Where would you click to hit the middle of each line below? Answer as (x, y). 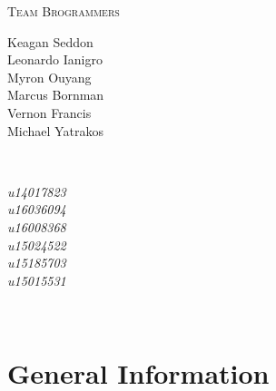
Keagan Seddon (50, 41)
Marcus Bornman (56, 95)
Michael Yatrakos (55, 130)
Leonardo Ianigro (55, 59)
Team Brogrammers (64, 11)
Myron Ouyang (49, 77)
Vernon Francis (49, 112)
